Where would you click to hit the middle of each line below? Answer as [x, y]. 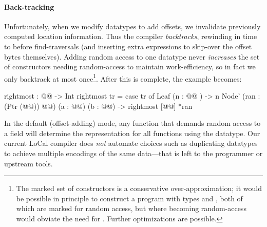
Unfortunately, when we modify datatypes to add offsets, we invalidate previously [132, 26]
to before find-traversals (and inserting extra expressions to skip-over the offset [128, 46]
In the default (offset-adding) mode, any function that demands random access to [132, 123]
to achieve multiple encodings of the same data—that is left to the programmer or [133, 153]
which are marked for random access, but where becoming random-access [131, 208]
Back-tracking [29, 6]
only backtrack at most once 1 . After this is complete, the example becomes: [123, 78]
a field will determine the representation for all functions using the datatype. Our [132, 133]
